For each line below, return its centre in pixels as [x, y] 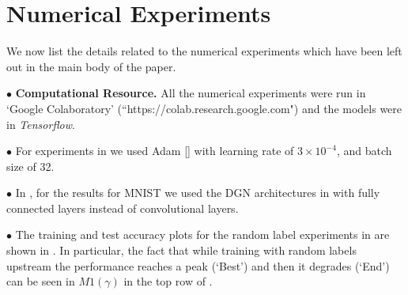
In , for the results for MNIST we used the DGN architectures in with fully [198, 193]
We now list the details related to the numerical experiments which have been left [204, 51]
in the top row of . [168, 281]
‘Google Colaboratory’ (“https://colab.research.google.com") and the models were [204, 108]
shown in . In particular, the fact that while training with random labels [181, 250]
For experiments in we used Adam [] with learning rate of [155, 151]
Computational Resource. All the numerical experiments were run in [191, 93]
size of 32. [30, 166]
